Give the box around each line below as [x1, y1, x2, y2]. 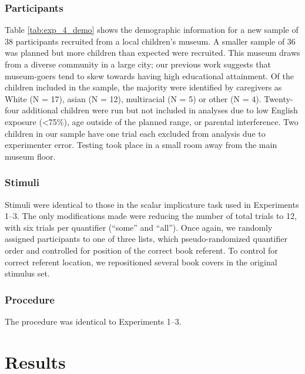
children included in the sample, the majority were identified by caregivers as [5, 81, 282, 93]
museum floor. [5, 150, 56, 162]
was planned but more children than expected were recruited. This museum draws [5, 46, 300, 59]
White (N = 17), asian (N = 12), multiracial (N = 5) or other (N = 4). [5, 92, 262, 105]
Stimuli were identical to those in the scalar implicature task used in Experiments [5, 198, 299, 210]
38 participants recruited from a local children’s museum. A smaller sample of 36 [5, 35, 296, 47]
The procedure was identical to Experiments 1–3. [5, 315, 182, 327]
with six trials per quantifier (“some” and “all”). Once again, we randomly [5, 221, 273, 233]
